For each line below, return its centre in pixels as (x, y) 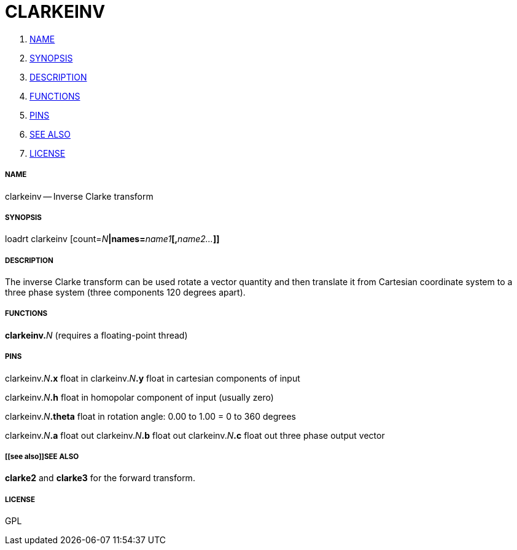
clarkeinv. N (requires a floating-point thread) (96, 335)
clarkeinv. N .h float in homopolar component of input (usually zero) (139, 397)
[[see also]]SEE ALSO (42, 457)
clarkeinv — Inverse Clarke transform (79, 196)
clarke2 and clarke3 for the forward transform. (100, 478)
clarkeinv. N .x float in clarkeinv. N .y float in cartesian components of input (153, 378)
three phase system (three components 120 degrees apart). (125, 293)
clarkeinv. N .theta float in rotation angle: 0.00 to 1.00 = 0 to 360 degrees (150, 416)
